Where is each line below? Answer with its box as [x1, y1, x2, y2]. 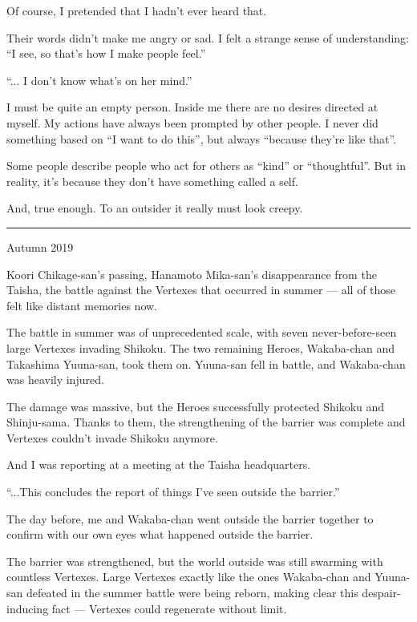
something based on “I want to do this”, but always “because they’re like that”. [6, 130, 397, 147]
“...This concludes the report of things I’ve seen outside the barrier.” [6, 483, 340, 500]
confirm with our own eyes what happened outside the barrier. [6, 526, 314, 543]
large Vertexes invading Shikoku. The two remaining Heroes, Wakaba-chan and [6, 339, 395, 356]
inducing [6, 600, 49, 616]
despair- [362, 584, 401, 601]
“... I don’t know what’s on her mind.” [6, 71, 192, 88]
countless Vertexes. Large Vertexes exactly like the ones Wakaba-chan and [6, 568, 371, 585]
